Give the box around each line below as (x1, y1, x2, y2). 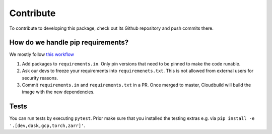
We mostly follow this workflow (9, 51, 75, 57)
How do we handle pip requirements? (9, 38, 129, 47)
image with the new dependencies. (22, 89, 95, 95)
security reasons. (22, 75, 58, 81)
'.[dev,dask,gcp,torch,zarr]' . (9, 122, 86, 128)
